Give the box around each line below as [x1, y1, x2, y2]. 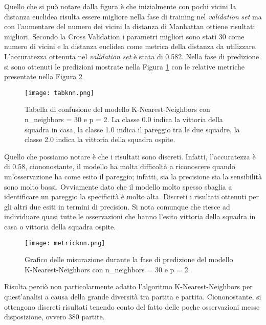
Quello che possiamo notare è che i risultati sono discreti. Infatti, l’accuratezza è [4, 151, 256, 161]
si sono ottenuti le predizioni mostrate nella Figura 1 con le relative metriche [4, 61, 245, 72]
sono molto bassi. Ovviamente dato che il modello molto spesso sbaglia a [4, 181, 232, 192]
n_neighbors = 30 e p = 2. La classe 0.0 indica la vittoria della [25, 114, 223, 124]
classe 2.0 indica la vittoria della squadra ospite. [25, 134, 175, 145]
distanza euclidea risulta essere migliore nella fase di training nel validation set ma [4, 11, 262, 21]
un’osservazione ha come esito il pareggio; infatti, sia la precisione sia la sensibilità [4, 171, 262, 181]
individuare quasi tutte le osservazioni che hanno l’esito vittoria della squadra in [4, 211, 256, 222]
